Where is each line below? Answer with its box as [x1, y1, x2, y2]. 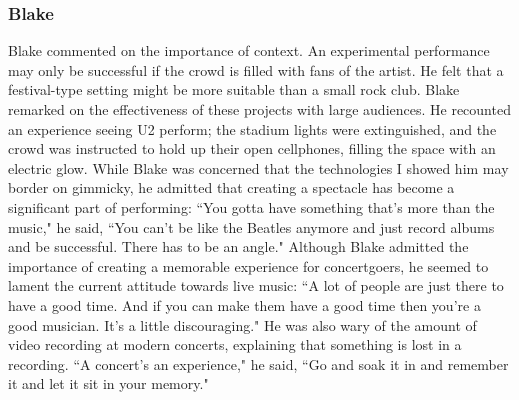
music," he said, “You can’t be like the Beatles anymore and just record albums [8, 216, 495, 237]
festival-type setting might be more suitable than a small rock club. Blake [8, 79, 460, 100]
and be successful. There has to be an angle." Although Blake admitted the [8, 236, 469, 257]
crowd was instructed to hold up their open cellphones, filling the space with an [8, 138, 496, 159]
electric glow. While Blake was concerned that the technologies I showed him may [8, 157, 509, 178]
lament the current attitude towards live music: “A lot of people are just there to [8, 275, 504, 296]
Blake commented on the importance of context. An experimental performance [8, 40, 490, 61]
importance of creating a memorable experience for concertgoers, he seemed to [8, 255, 489, 276]
